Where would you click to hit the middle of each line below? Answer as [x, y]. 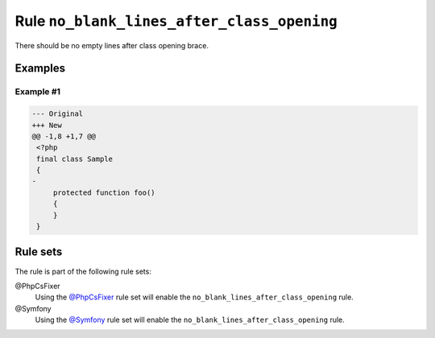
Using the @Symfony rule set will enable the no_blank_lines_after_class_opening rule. [190, 320]
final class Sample [75, 159]
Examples [40, 68]
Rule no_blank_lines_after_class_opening [176, 21]
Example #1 [37, 92]
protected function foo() [104, 192]
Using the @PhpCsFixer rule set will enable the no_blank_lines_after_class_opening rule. [194, 297]
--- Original [58, 114]
